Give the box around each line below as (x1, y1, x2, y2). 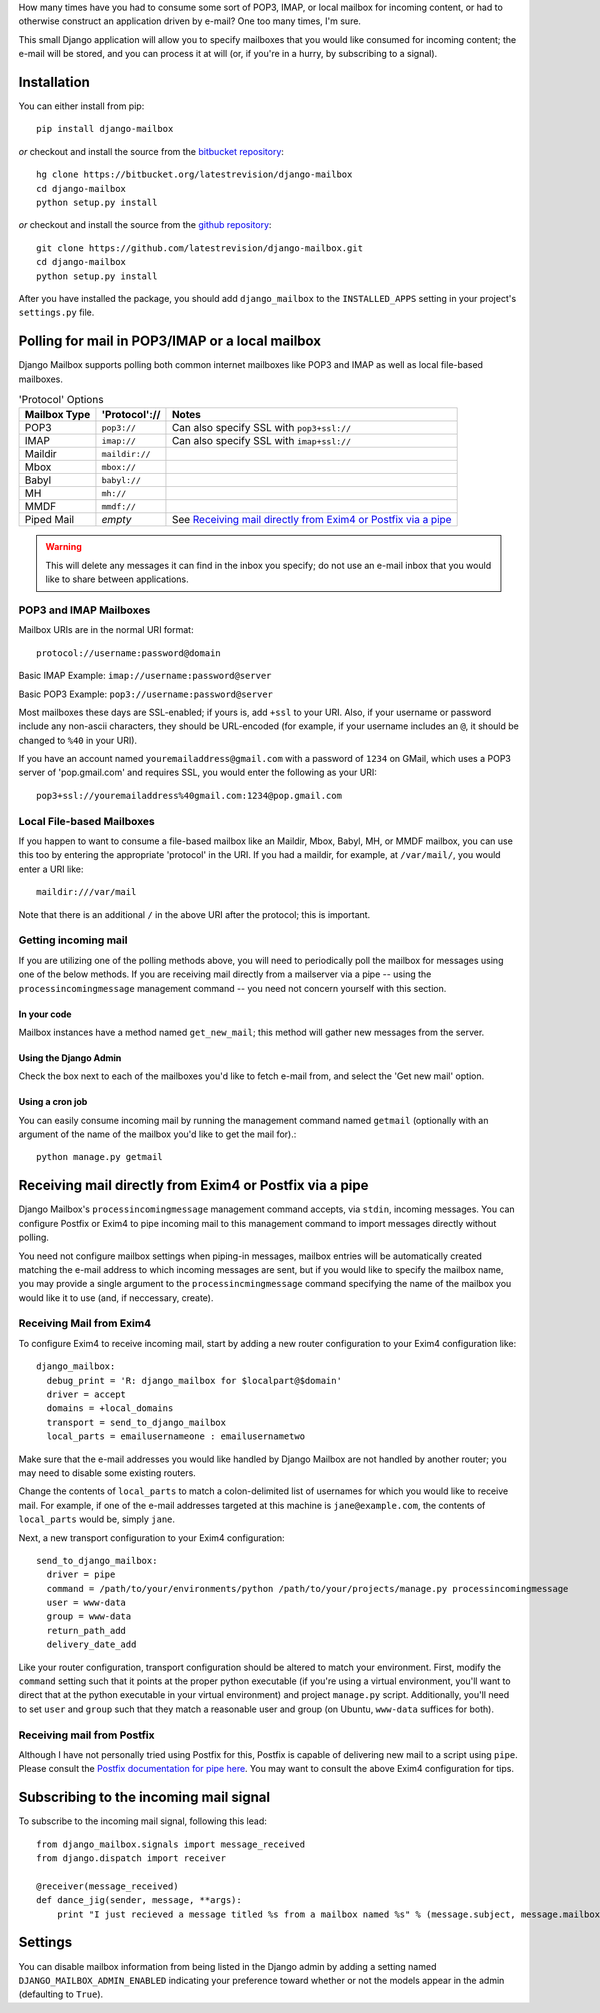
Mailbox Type (24, 408, 91, 422)
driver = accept (46, 1389, 127, 1400)
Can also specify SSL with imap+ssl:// (171, 434, 352, 448)
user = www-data (46, 1597, 127, 1609)
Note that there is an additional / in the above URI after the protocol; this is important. (18, 908, 371, 920)
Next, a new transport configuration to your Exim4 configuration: (18, 1531, 285, 1544)
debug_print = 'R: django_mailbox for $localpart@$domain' (46, 1375, 342, 1386)
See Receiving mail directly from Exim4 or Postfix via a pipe (171, 513, 452, 527)
